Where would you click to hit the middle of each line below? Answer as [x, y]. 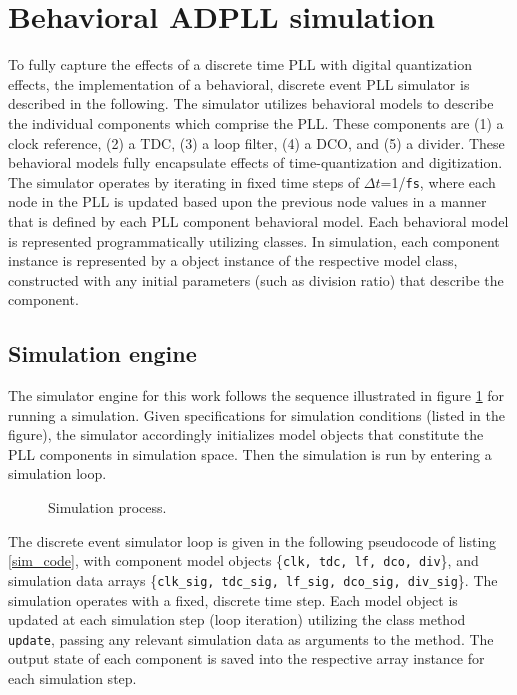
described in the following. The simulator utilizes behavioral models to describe [251, 103]
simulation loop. [57, 473]
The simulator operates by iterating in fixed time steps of [184, 181]
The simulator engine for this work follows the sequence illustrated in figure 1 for [256, 395]
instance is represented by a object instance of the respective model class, [233, 260]
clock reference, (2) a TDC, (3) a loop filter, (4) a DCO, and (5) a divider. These [256, 142]
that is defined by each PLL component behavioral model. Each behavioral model [258, 220]
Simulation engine [102, 353]
